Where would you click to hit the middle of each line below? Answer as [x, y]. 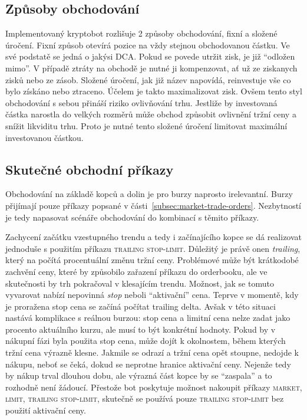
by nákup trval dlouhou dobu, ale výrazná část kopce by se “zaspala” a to [139, 375]
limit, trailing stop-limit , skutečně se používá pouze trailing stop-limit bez [145, 398]
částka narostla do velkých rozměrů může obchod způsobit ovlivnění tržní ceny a [151, 114]
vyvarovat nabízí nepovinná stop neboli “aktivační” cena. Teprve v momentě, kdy [152, 295]
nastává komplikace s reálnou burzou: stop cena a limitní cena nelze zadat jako [148, 318]
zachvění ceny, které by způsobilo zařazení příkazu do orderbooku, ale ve [136, 271]
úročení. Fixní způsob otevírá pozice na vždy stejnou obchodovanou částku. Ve [148, 45]
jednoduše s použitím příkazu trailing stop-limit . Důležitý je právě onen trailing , [153, 248]
